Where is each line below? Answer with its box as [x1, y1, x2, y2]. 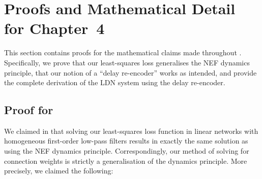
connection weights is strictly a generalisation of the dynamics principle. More [4, 155, 247, 166]
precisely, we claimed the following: [4, 165, 113, 176]
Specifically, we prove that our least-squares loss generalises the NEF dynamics [4, 57, 250, 67]
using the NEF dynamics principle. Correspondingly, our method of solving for [4, 146, 249, 156]
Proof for [4, 102, 53, 118]
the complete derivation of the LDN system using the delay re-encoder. [4, 77, 225, 88]
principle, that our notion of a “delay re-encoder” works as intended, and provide [4, 67, 257, 78]
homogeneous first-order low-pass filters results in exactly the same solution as [4, 135, 248, 146]
